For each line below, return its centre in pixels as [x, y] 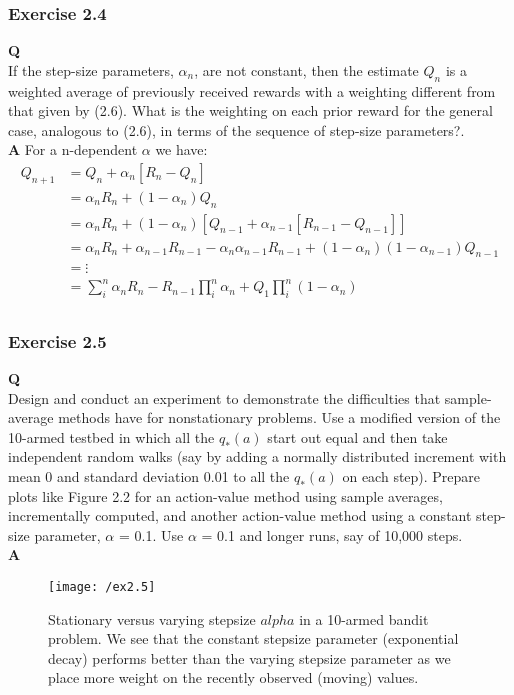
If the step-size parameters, [91, 69]
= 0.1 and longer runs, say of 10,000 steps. [332, 534]
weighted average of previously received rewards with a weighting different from [252, 90]
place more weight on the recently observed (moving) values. [233, 677]
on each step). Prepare [411, 476]
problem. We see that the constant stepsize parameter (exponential [253, 638]
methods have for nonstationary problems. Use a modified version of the [279, 417]
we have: [181, 149]
